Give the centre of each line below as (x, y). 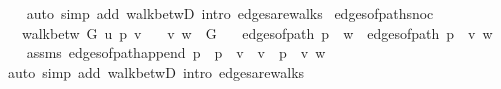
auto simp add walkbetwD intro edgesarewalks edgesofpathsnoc (230, 13)
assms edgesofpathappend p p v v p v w (176, 52)
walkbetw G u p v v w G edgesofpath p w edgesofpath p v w (257, 32)
